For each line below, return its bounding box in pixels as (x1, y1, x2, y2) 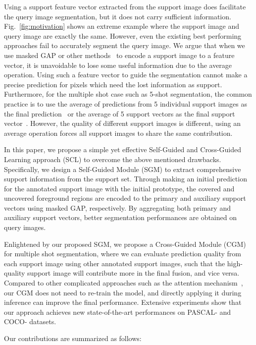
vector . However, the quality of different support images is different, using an (4, 118, 241, 128)
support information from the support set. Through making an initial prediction (4, 173, 247, 184)
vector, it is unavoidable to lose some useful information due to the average (4, 59, 232, 70)
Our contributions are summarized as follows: (4, 333, 142, 343)
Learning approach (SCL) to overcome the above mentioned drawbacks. (4, 154, 221, 164)
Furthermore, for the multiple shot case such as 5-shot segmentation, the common (4, 89, 252, 99)
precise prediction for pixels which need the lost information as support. (4, 79, 222, 89)
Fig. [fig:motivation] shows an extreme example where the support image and (4, 21, 240, 31)
